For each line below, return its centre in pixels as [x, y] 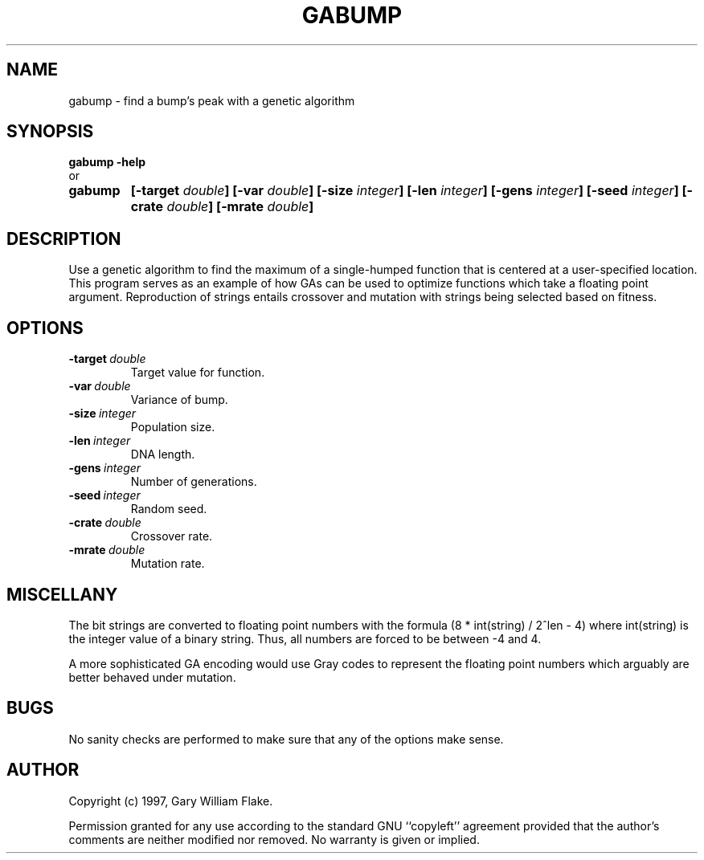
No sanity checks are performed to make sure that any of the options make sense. [286, 739]
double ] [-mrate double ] [240, 207]
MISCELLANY [62, 594]
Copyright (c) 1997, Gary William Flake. [171, 801]
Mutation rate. [168, 564]
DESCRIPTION [64, 238]
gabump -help [107, 162]
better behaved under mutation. [152, 677]
